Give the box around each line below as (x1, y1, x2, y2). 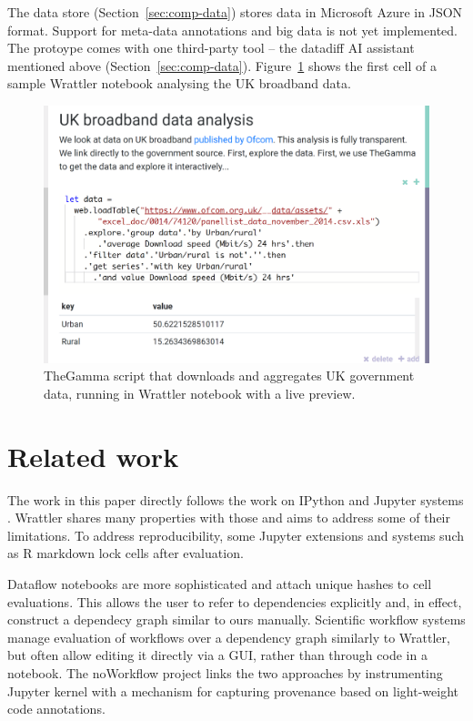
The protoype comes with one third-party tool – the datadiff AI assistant (7, 38, 415, 57)
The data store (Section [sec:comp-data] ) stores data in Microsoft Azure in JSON (7, 3, 463, 21)
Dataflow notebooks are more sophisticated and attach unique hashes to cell (7, 574, 432, 594)
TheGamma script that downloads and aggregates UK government (44, 366, 415, 385)
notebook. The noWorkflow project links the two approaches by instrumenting (7, 664, 443, 683)
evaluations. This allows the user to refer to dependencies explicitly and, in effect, (7, 592, 462, 611)
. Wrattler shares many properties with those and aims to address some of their (7, 508, 450, 527)
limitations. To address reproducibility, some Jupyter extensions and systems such (7, 525, 465, 544)
